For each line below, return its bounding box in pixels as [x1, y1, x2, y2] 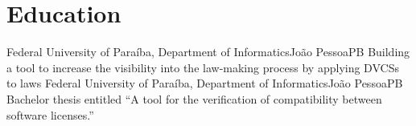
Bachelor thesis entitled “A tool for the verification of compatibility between [6, 90, 382, 107]
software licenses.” [6, 106, 94, 123]
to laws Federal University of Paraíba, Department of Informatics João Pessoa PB [6, 75, 403, 91]
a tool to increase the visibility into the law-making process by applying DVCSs [6, 59, 399, 75]
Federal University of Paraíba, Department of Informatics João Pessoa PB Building [6, 43, 410, 60]
